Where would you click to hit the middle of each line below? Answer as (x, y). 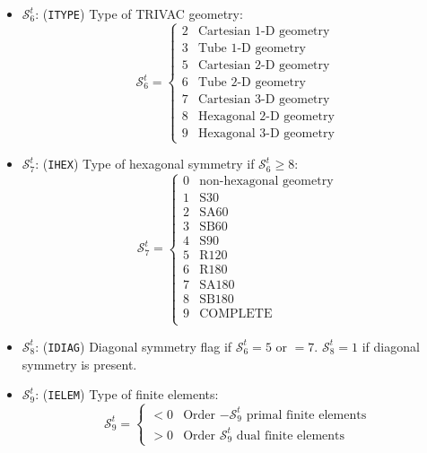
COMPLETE (236, 314)
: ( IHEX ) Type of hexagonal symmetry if (145, 164)
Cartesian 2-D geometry (264, 65)
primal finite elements (306, 415)
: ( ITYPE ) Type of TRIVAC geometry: (139, 13)
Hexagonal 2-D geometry (266, 117)
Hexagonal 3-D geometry (266, 134)
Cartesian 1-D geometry (264, 31)
